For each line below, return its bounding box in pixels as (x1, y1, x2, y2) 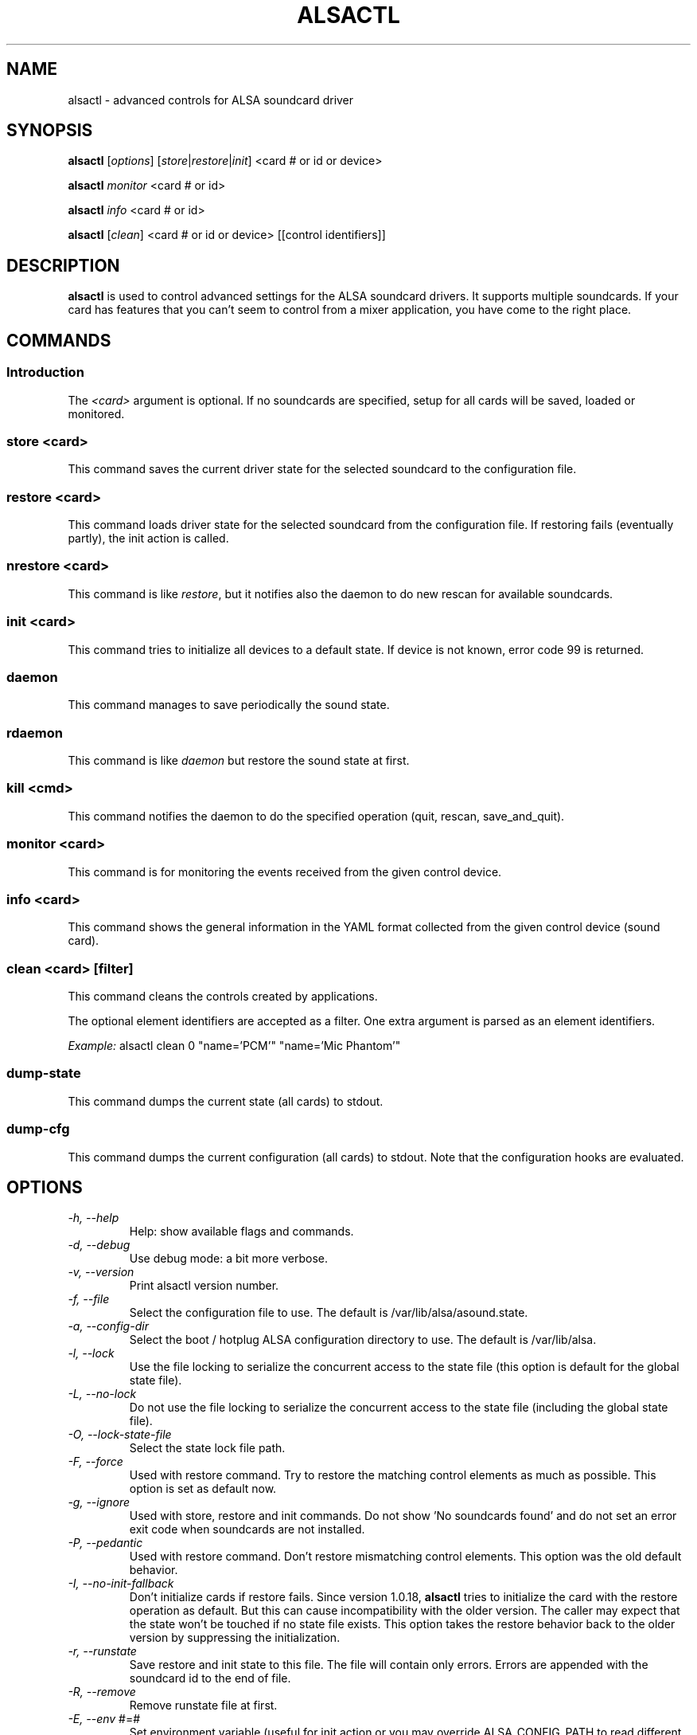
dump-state (6, 1065, 81, 1082)
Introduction (6, 364, 84, 381)
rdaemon (6, 724, 63, 741)
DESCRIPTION (6, 255, 120, 276)
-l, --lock (68, 1346, 115, 1361)
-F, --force (68, 1455, 123, 1469)
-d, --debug (68, 1238, 130, 1252)
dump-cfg (6, 1121, 70, 1138)
